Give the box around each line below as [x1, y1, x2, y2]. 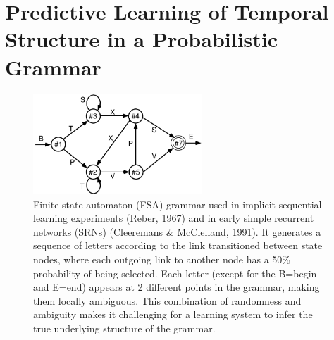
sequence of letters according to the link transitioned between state [33, 238, 323, 253]
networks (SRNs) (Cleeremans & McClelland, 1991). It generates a [33, 224, 321, 239]
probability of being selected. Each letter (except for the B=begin [33, 265, 317, 280]
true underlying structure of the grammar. [33, 320, 216, 335]
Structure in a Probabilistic [5, 25, 278, 53]
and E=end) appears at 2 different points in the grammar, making [33, 279, 320, 294]
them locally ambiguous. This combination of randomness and [33, 293, 302, 308]
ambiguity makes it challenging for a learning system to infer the [33, 307, 313, 322]
